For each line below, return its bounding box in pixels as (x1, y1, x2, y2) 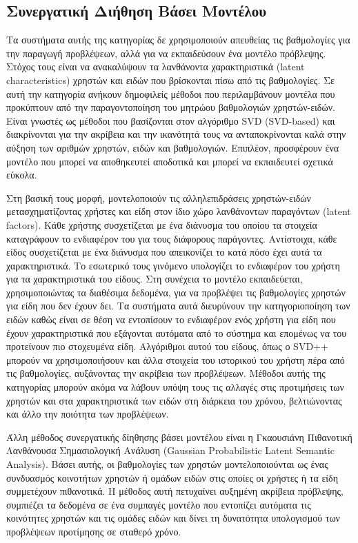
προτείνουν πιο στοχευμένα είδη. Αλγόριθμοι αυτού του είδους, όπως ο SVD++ (6, 339, 328, 354)
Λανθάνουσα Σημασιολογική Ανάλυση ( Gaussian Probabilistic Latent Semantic (6, 443, 335, 458)
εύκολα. (6, 167, 37, 182)
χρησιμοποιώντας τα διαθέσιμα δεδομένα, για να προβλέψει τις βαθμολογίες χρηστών (6, 285, 346, 299)
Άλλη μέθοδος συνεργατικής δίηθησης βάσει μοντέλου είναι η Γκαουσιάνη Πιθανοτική (6, 429, 352, 444)
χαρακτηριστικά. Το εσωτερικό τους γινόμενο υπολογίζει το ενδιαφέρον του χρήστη (6, 258, 340, 272)
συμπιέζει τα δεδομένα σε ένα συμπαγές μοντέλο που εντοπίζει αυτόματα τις (6, 497, 311, 511)
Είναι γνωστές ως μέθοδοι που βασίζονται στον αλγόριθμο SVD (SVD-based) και (6, 113, 335, 127)
